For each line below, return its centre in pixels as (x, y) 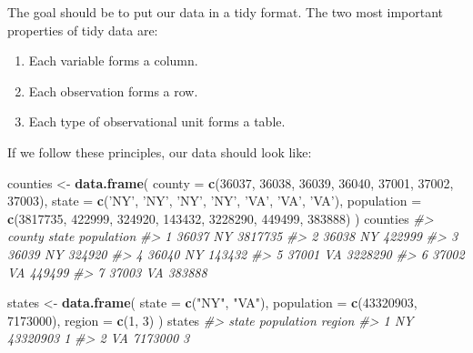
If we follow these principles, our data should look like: (160, 151)
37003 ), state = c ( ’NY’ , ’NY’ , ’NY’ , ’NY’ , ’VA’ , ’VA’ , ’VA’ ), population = (215, 201)
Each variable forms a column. (113, 61)
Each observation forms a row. (113, 91)
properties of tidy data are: (83, 30)
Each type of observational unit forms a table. (157, 121)
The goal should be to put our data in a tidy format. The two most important (226, 12)
